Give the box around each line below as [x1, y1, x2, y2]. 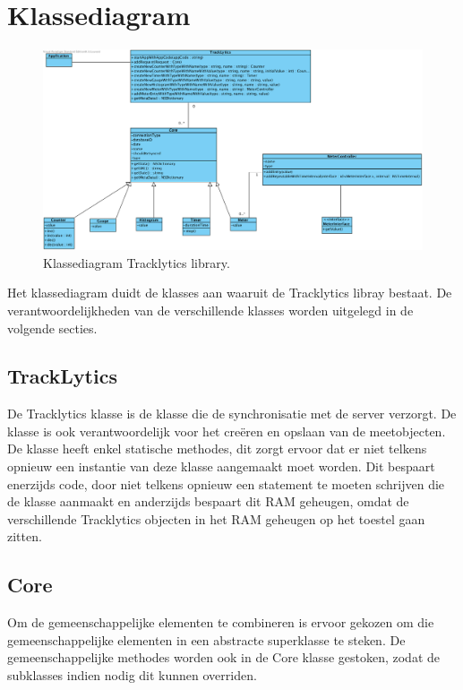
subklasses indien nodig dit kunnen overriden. [7, 666, 257, 685]
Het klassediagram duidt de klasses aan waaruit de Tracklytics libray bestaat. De [7, 283, 452, 302]
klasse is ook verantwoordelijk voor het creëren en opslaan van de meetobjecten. [7, 421, 446, 440]
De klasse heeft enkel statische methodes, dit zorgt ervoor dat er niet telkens [7, 439, 427, 458]
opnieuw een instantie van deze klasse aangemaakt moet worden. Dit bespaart [7, 457, 435, 476]
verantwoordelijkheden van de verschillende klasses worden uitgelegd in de [7, 300, 414, 319]
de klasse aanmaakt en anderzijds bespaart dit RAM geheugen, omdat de [7, 492, 409, 511]
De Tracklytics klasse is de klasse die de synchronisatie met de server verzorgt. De [7, 404, 457, 423]
